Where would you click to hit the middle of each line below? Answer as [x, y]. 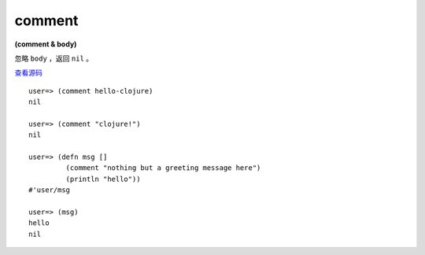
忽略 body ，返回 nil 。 [54, 58]
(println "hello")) [103, 179]
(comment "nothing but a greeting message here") [163, 168]
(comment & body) [46, 44]
